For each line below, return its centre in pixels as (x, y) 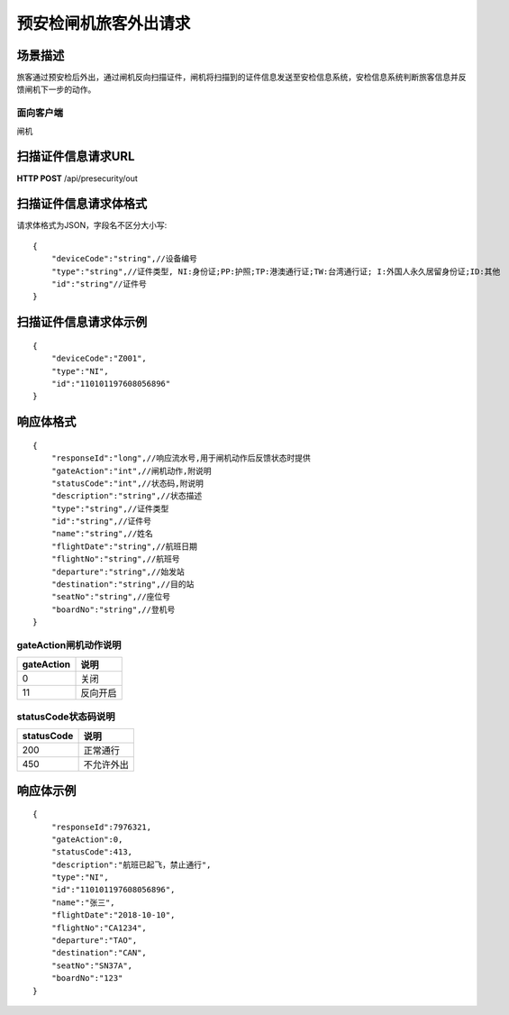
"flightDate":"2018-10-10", (113, 915)
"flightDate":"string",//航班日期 (124, 546)
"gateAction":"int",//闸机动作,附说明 (131, 471)
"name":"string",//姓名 (102, 534)
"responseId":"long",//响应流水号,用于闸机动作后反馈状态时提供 (181, 458)
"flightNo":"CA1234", (99, 928)
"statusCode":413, (92, 852)
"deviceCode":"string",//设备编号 (124, 259)
